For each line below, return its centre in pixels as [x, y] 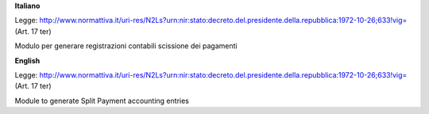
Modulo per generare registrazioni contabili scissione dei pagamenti [126, 46]
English [27, 60]
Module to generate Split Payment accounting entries [102, 101]
